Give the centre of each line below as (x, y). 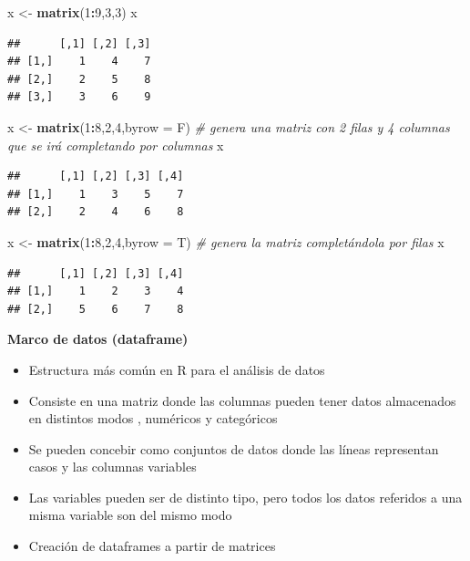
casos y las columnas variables (112, 467)
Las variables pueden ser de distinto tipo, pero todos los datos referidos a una (245, 497)
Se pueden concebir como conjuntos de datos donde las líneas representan (234, 448)
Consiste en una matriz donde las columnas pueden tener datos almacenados (242, 400)
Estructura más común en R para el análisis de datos (177, 369)
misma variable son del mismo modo (130, 515)
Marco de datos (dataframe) (98, 339)
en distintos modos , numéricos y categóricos (153, 418)
